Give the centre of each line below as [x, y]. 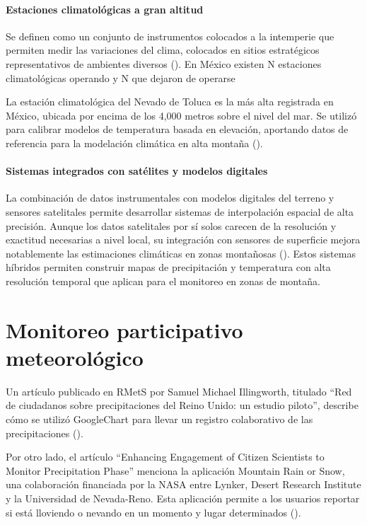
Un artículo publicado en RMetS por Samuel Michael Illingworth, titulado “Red [179, 391]
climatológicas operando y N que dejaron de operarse [121, 77]
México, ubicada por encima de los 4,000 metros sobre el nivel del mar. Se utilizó [181, 115]
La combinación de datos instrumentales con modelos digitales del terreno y [170, 198]
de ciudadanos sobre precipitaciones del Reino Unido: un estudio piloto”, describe [182, 405]
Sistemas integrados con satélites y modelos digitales [137, 171]
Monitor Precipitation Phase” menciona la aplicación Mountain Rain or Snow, [175, 470]
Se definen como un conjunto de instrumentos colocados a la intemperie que [170, 36]
